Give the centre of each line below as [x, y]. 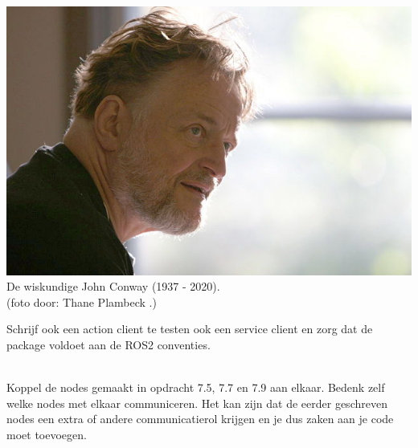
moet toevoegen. [47, 435]
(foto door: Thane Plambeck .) [82, 301]
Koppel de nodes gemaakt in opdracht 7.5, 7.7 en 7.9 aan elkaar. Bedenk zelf [196, 387]
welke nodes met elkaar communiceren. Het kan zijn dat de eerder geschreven [197, 403]
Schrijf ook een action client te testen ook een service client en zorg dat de [190, 329]
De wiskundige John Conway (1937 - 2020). [113, 286]
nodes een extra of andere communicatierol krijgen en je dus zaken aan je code [200, 419]
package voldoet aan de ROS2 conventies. [109, 345]
